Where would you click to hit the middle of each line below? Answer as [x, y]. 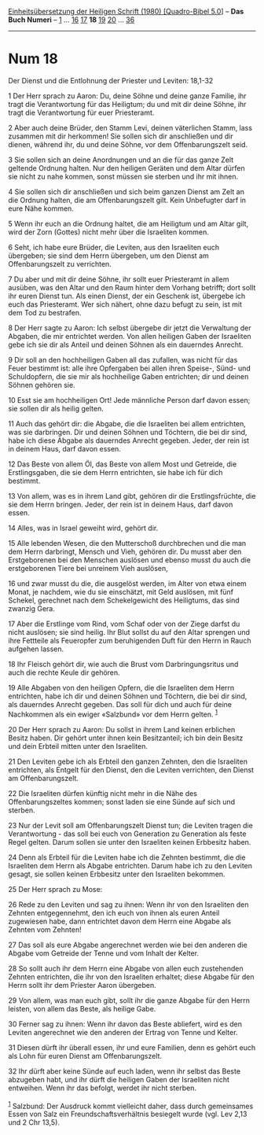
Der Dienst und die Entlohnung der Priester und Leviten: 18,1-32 [111, 80]
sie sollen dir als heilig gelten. [56, 408]
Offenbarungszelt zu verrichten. [60, 263]
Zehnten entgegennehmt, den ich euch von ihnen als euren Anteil [114, 912]
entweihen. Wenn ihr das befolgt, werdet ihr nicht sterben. [102, 1088]
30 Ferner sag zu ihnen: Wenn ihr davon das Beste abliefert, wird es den [125, 1024]
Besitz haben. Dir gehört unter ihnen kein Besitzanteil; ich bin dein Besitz [126, 738]
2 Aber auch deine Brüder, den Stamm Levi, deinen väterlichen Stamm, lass [130, 127]
